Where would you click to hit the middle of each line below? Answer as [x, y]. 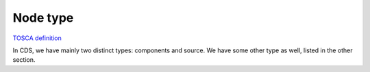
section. [24, 60]
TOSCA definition [37, 38]
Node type [43, 18]
